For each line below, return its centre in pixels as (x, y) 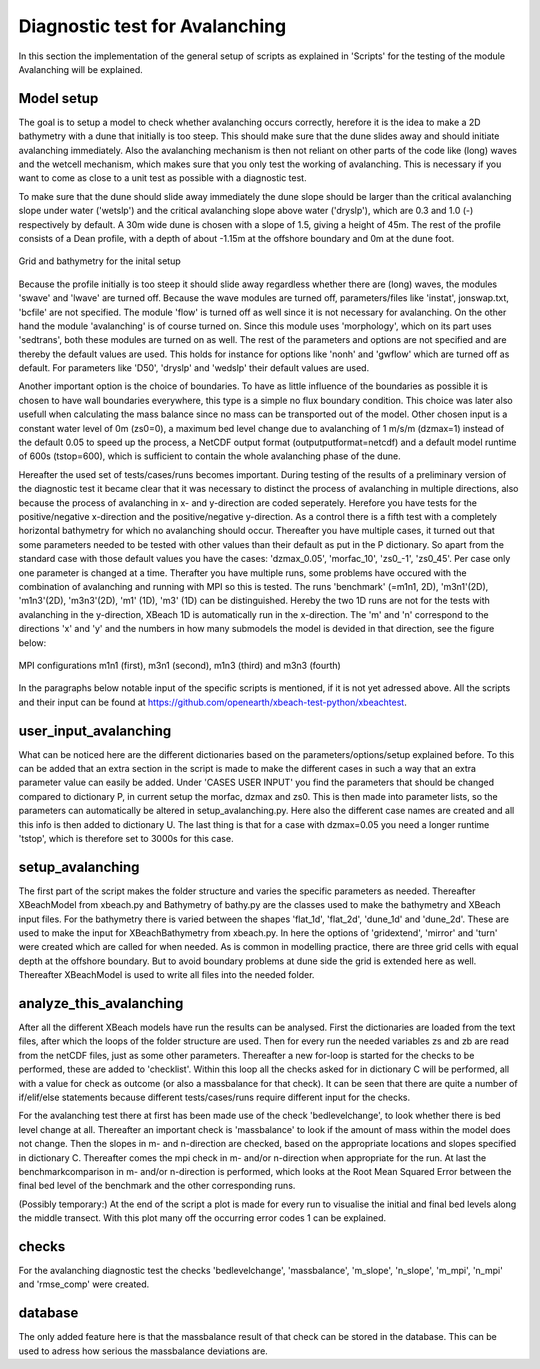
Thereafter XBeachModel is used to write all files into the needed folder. (166, 975)
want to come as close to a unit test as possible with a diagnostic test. (162, 178)
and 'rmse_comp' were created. (84, 1284)
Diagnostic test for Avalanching (152, 26)
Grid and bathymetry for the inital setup (99, 261)
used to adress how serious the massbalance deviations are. (143, 1351)
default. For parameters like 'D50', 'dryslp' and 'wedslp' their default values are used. (194, 368)
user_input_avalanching (95, 730)
